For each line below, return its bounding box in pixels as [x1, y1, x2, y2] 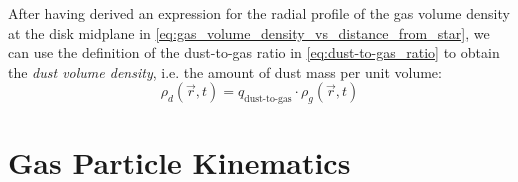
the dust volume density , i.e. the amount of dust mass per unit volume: [8, 61, 442, 82]
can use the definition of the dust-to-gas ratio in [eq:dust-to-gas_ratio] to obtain [8, 42, 500, 63]
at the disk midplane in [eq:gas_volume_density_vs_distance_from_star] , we [8, 22, 490, 43]
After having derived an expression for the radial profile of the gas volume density [8, 3, 510, 23]
